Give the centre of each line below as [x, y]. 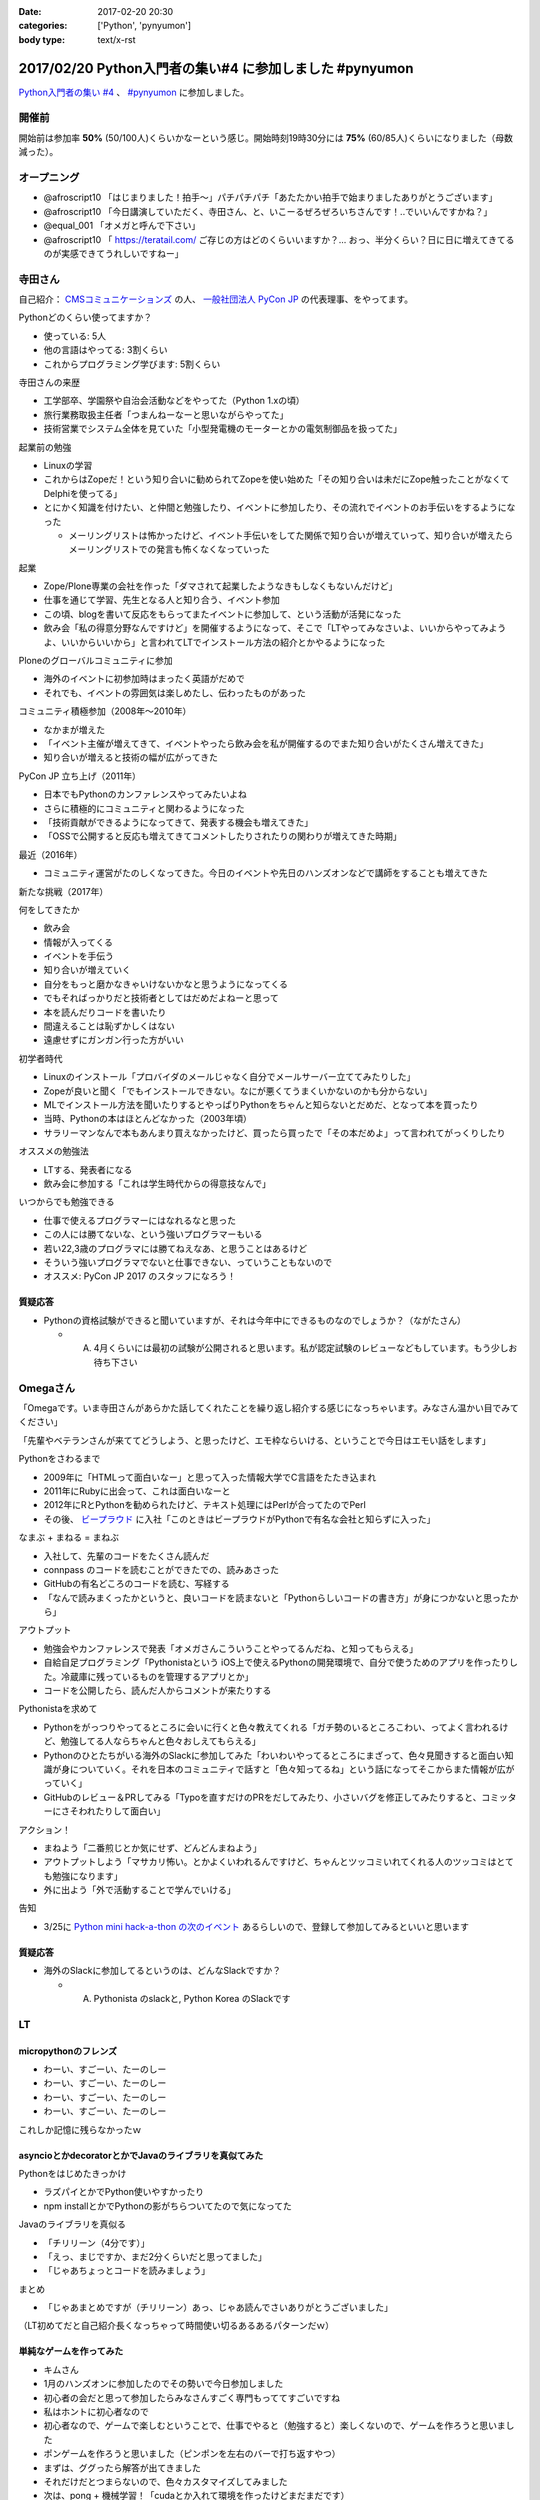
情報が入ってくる [78, 942]
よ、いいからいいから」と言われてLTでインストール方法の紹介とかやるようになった [214, 642]
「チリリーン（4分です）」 [96, 2242]
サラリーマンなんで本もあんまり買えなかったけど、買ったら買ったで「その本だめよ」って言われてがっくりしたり [274, 1132]
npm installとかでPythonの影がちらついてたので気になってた [167, 2206]
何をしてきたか [49, 909]
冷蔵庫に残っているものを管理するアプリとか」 [157, 1676]
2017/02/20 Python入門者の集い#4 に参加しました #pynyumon [216, 68]
